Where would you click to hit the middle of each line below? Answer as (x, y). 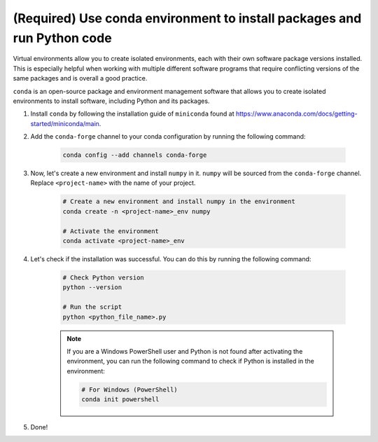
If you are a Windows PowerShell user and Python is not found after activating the (185, 351)
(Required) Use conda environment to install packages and (187, 18)
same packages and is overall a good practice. (80, 78)
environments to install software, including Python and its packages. (111, 101)
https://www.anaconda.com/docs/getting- (296, 114)
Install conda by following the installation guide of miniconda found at (132, 114)
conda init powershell (120, 400)
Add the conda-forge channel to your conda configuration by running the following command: (168, 137)
